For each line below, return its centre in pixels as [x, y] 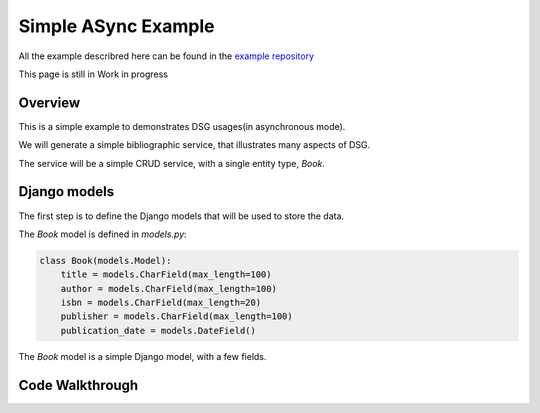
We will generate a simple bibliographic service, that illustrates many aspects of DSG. [194, 145]
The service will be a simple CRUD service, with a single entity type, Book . [171, 163]
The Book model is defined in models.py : [102, 234]
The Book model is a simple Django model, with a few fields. [142, 356]
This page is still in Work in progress [93, 74]
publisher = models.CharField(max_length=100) [177, 316]
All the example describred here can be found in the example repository [166, 56]
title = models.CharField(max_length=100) [166, 274]
